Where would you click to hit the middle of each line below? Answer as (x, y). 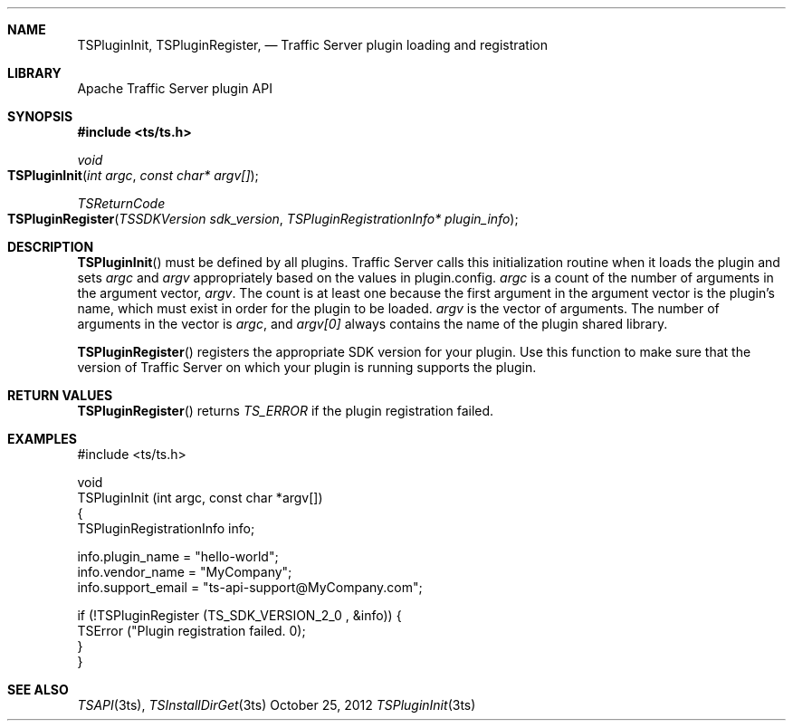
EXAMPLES (42, 439)
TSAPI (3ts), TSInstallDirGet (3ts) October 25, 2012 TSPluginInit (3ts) (277, 705)
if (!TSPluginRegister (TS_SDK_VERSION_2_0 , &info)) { (239, 615)
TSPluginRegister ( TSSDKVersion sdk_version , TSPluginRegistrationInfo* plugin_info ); (263, 219)
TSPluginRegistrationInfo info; (166, 528)
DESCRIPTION (51, 247)
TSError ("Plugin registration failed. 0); (191, 631)
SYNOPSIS (40, 116)
